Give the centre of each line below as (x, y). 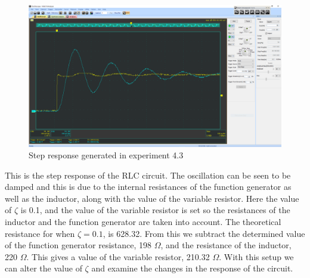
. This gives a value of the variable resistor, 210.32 (118, 256)
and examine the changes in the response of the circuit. (192, 268)
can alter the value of (44, 268)
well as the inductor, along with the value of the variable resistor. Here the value (152, 198)
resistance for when (40, 233)
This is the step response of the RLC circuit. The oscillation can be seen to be (148, 175)
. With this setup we (256, 256)
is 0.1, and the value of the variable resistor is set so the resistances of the (155, 210)
